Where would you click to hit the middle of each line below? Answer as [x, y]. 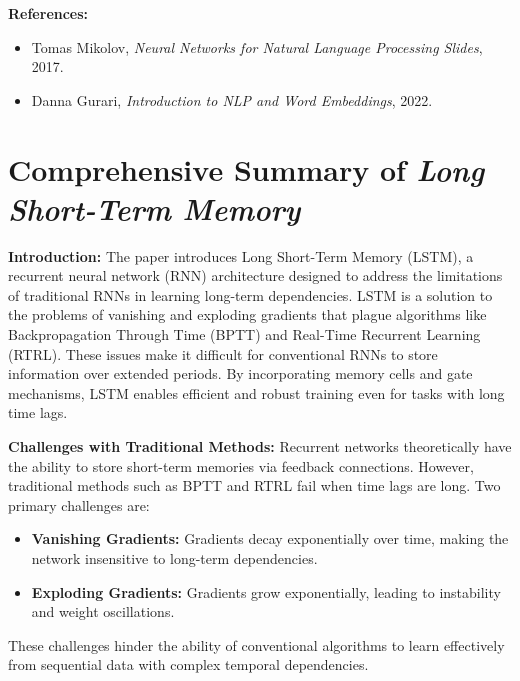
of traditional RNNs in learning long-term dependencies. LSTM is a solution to [250, 294]
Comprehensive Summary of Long [246, 169]
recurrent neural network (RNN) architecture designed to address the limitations [255, 275]
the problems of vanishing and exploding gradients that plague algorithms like [247, 314]
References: [48, 13]
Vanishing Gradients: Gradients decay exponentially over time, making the [270, 538]
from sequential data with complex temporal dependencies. [188, 664]
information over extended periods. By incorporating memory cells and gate [240, 373]
